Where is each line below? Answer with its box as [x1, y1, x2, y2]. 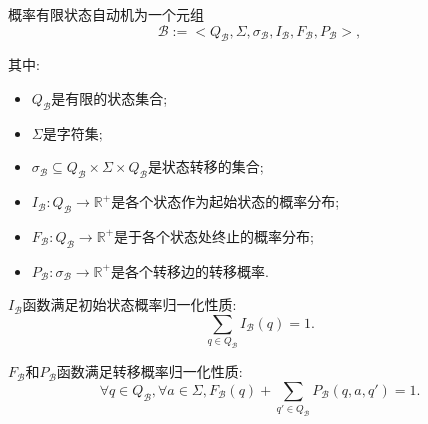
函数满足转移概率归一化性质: [56, 361, 243, 382]
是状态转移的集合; [147, 156, 264, 177]
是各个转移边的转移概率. [110, 260, 269, 281]
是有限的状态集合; [51, 87, 168, 108]
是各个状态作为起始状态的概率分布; [111, 191, 340, 212]
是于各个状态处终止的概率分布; [114, 225, 314, 246]
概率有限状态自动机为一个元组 [8, 4, 204, 24]
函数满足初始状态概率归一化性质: [22, 294, 237, 315]
